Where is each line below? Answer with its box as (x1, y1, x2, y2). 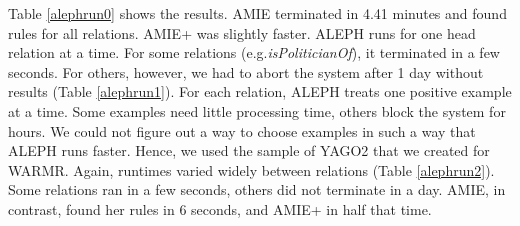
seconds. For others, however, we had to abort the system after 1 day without (8, 61, 484, 82)
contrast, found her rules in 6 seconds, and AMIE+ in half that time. (8, 198, 432, 219)
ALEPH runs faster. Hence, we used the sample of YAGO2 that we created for (8, 140, 490, 161)
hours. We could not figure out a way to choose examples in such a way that (8, 120, 476, 141)
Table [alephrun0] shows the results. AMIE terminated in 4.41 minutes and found (8, 3, 507, 23)
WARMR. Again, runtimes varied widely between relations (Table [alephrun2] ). (8, 159, 495, 180)
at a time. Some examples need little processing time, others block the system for (8, 100, 506, 121)
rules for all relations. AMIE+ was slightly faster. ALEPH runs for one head (8, 22, 476, 43)
